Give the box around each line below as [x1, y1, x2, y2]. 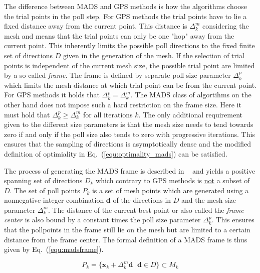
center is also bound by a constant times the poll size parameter [4, 214, 201, 225]
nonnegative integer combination [4, 195, 104, 205]
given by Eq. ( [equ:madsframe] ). [4, 244, 104, 254]
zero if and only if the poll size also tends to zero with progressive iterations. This [4, 128, 255, 139]
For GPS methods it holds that [4, 89, 100, 100]
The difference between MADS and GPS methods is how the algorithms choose [4, 1, 247, 11]
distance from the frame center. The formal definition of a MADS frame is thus [4, 234, 247, 244]
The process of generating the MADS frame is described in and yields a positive [4, 165, 255, 176]
